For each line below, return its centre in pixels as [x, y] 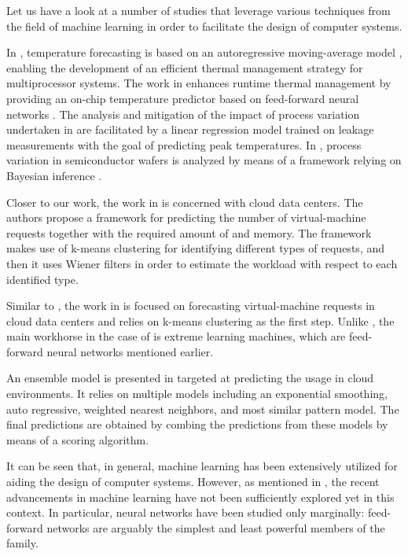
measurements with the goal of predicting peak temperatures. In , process [184, 144]
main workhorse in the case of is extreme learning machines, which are [176, 336]
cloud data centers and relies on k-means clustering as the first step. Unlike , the [200, 320]
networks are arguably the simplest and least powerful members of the [216, 527]
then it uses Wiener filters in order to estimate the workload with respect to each [202, 263]
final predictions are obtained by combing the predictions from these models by [197, 424]
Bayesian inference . [54, 175]
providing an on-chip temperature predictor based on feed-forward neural [183, 98]
